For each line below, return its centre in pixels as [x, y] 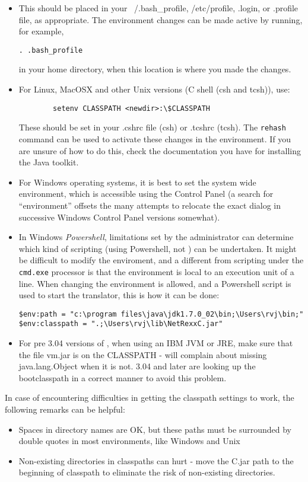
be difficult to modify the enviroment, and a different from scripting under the [161, 260]
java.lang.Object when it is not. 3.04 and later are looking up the [137, 366]
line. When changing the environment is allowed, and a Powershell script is [155, 283]
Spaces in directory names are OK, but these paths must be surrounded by [155, 429]
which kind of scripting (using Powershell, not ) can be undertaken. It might [158, 248]
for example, [41, 31]
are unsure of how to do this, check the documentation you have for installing [160, 150]
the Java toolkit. [49, 162]
